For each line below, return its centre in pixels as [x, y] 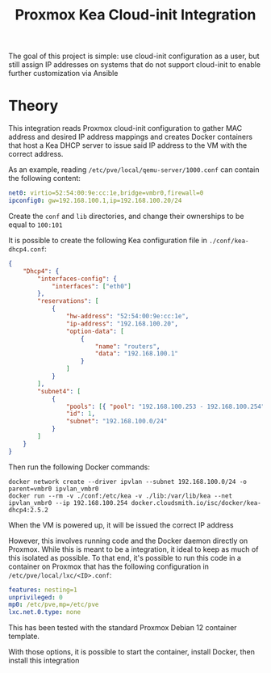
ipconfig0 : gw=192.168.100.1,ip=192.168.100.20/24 [95, 200]
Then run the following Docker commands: [79, 467]
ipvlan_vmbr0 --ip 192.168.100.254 [68, 503]
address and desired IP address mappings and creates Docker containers [130, 137]
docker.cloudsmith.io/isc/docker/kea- [196, 503]
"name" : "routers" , [127, 346]
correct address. [36, 154]
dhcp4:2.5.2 [28, 510]
